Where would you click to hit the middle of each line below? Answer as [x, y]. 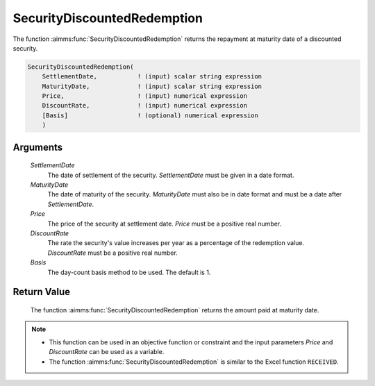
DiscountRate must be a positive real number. [113, 253]
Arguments [38, 147]
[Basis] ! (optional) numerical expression [150, 115]
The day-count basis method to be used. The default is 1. [129, 272]
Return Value [42, 292]
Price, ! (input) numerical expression [145, 96]
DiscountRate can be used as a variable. [107, 352]
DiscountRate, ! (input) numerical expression [145, 106]
